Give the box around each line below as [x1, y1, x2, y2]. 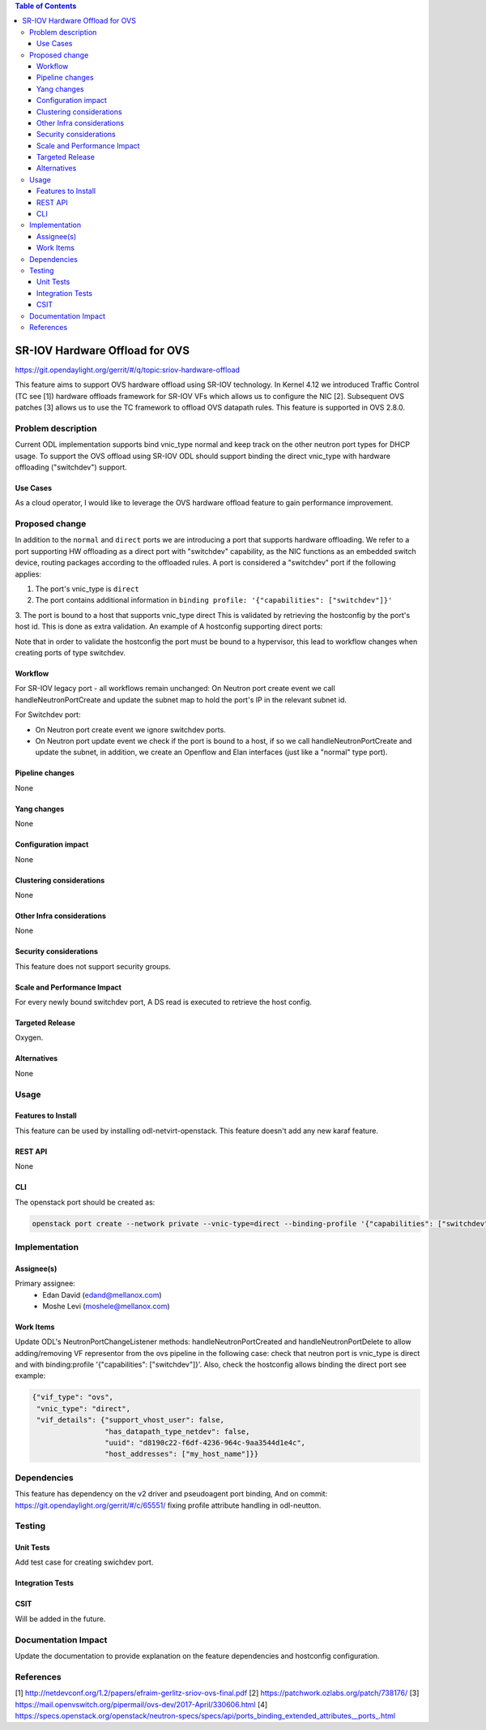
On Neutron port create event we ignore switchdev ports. [35, 724, 226, 734]
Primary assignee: [15, 1278, 76, 1289]
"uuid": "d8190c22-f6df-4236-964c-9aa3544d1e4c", [104, 1438, 306, 1447]
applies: [15, 569, 42, 579]
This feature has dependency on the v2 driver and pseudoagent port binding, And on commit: [15, 1489, 328, 1499]
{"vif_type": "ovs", [32, 1393, 113, 1402]
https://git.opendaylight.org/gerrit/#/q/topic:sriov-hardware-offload [15, 365, 241, 375]
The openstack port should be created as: [15, 1197, 156, 1207]
